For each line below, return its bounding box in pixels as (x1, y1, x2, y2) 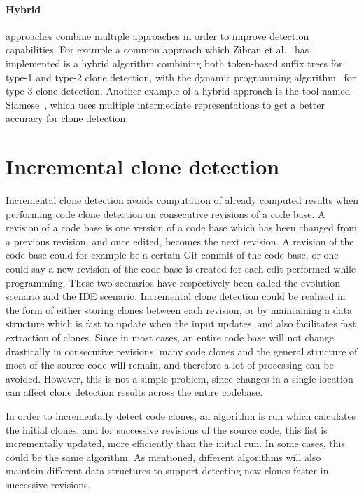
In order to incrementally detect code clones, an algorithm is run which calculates (6, 408, 356, 423)
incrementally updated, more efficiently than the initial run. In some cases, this (6, 436, 345, 451)
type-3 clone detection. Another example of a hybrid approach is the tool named (6, 83, 351, 98)
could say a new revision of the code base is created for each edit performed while (6, 261, 356, 276)
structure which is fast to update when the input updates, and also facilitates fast (6, 316, 356, 331)
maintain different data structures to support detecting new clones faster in (6, 463, 329, 478)
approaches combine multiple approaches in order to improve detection (6, 28, 309, 43)
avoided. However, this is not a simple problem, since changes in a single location (6, 371, 353, 385)
